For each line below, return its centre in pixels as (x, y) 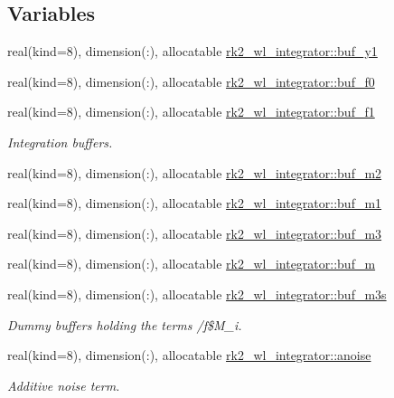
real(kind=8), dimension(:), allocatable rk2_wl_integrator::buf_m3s (197, 294)
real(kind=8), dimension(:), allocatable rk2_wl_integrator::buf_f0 (191, 81)
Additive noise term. (64, 385)
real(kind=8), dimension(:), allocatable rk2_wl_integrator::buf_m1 (195, 203)
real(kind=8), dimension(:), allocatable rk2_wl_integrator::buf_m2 (195, 172)
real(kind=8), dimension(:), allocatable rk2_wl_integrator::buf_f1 (191, 112)
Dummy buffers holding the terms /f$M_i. (125, 324)
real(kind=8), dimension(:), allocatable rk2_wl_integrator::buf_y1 (192, 51)
